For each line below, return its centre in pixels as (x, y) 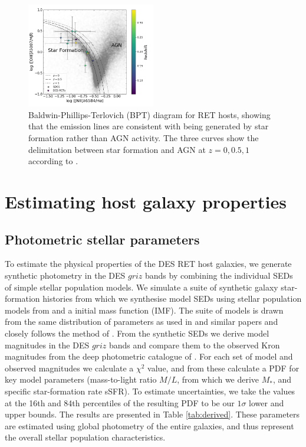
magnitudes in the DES (47, 345)
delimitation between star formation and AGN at (117, 149)
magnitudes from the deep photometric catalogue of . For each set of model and (149, 356)
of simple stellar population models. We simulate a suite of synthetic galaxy (142, 287)
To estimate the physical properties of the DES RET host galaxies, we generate (148, 264)
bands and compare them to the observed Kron (194, 345)
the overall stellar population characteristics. (85, 437)
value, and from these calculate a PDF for (223, 368)
